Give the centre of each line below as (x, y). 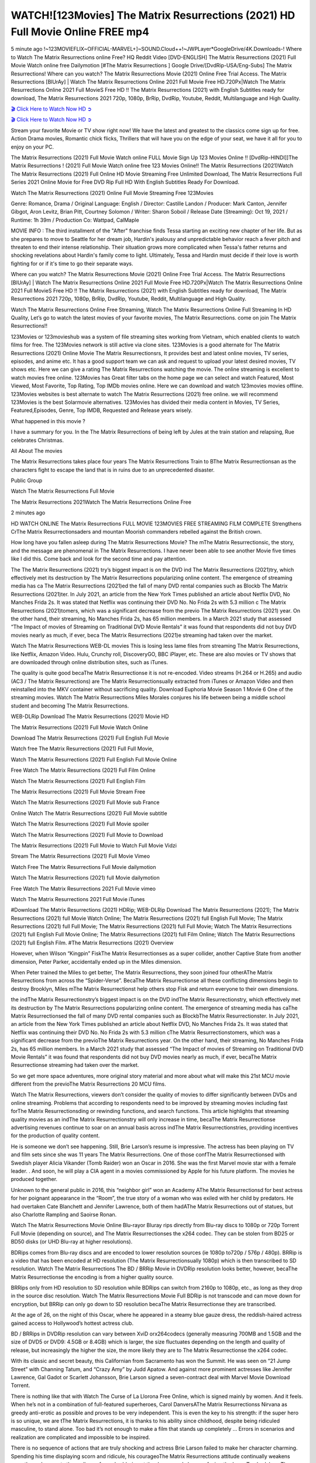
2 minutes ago (28, 513)
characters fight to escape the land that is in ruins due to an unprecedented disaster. (113, 470)
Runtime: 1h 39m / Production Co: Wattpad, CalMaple (75, 220)
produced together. (34, 1179)
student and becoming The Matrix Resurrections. (70, 706)
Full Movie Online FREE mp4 (80, 32)
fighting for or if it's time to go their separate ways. (72, 263)
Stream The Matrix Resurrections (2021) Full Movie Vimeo (80, 856)
